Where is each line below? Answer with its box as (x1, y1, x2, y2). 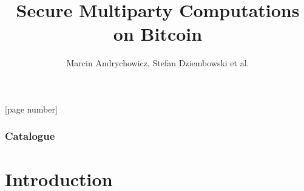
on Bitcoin (113, 21, 203, 46)
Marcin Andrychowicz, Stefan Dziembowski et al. (66, 57, 249, 69)
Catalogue (5, 128, 55, 144)
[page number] (5, 102, 58, 115)
